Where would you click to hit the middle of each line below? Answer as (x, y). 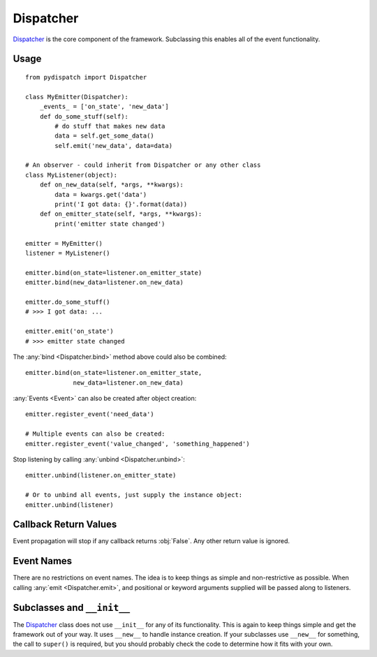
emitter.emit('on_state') (70, 331)
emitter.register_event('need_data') (90, 414)
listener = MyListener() (68, 253)
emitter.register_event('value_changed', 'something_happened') (138, 444)
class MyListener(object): (72, 175)
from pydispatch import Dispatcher (86, 77)
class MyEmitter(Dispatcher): (77, 97)
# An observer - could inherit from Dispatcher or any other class (143, 165)
